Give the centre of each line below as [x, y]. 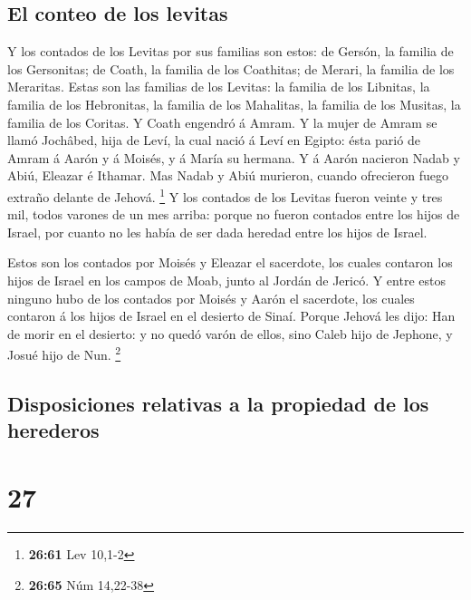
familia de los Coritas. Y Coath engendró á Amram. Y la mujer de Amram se [222, 122]
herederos [53, 430]
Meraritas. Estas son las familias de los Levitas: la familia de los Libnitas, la [219, 87]
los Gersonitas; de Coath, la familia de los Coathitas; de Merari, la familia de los [231, 68]
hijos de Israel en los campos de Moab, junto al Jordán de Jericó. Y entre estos [226, 280]
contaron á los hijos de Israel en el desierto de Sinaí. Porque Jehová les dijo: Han [231, 316]
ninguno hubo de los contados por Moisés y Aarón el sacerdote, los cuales [211, 298]
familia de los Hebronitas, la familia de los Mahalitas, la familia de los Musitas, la [234, 104]
